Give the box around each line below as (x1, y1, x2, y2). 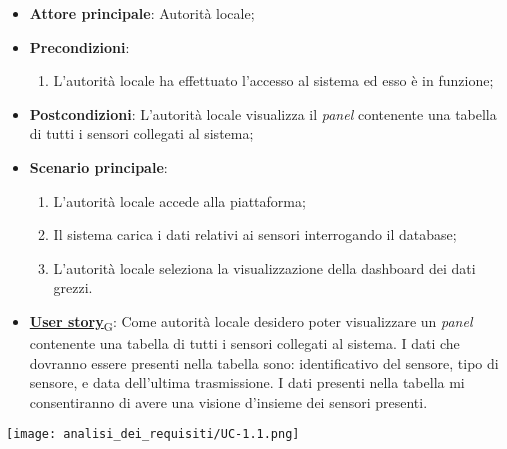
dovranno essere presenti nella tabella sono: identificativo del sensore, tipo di (29, 352, 499, 373)
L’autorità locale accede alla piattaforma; (53, 190, 306, 211)
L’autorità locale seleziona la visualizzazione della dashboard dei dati (53, 257, 476, 278)
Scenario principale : (29, 156, 168, 177)
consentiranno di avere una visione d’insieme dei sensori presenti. (29, 391, 428, 412)
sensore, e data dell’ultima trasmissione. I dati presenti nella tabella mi (29, 372, 465, 393)
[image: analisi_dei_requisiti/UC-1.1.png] (6, 427, 300, 442)
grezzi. (53, 277, 93, 298)
